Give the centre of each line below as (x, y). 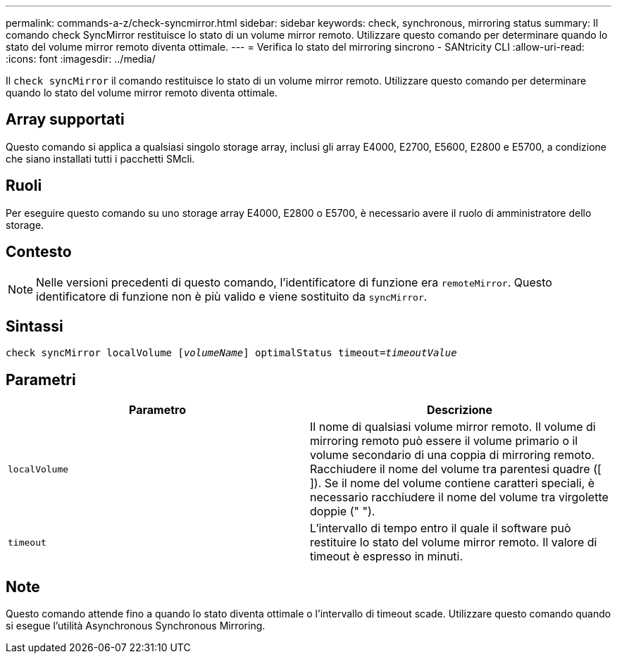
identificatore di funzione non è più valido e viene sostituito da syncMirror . (232, 296)
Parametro (157, 410)
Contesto (39, 252)
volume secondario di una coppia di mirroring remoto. (453, 455)
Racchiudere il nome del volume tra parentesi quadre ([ (456, 469)
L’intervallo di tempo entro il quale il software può (441, 528)
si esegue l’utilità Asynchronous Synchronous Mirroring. (136, 626)
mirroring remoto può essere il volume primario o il (444, 441)
